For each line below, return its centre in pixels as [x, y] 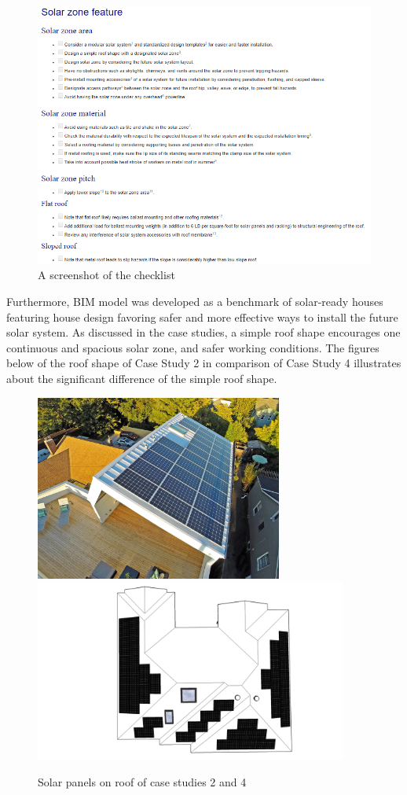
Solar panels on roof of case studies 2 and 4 [142, 781]
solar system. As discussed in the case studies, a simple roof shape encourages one [203, 332]
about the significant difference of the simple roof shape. [142, 379]
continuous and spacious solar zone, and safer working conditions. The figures [193, 347]
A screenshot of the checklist [106, 275]
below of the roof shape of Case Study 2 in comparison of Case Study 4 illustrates [204, 363]
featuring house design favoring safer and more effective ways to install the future [202, 317]
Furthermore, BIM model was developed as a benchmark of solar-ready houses [195, 302]
